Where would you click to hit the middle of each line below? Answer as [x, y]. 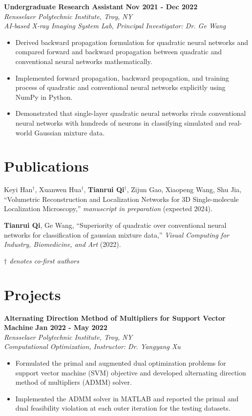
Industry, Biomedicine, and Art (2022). [63, 244]
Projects [32, 294]
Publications [46, 166]
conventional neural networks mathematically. [84, 61]
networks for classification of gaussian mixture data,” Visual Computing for [117, 234]
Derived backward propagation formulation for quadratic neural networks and [132, 42]
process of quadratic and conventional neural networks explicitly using [120, 87]
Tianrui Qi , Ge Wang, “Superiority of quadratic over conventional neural [115, 225]
